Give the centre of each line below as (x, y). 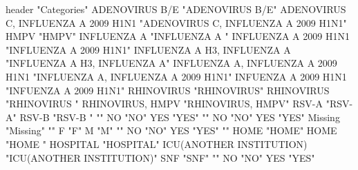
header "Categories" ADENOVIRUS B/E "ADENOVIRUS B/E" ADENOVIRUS (176, 9)
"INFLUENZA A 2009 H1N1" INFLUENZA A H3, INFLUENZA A (148, 49)
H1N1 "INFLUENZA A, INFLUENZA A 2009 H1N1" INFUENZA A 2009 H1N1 (176, 76)
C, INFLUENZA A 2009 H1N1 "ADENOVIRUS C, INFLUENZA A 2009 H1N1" (176, 22)
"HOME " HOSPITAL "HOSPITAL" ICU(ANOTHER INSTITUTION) (157, 144)
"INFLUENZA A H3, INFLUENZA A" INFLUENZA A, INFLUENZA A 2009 (171, 63)
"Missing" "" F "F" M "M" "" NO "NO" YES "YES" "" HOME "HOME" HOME (171, 130)
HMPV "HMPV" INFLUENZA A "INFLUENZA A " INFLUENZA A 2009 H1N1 (178, 36)
